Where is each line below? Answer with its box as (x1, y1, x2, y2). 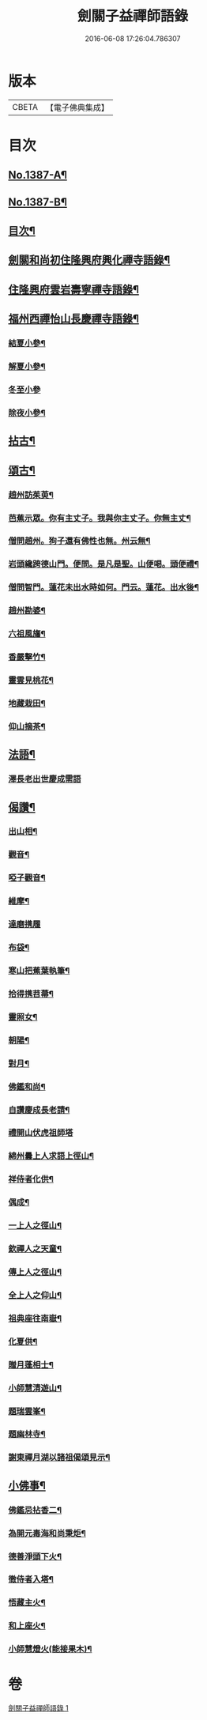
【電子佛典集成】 (45, 102, 109, 113)
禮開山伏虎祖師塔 (8, 1127, 73, 1138)
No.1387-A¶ (8, 168, 67, 182)
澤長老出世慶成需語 (8, 774, 81, 785)
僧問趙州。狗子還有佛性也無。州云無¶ (8, 535, 151, 546)
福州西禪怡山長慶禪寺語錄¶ (8, 312, 140, 326)
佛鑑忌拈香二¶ (8, 1504, 62, 1515)
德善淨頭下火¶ (8, 1551, 62, 1562)
